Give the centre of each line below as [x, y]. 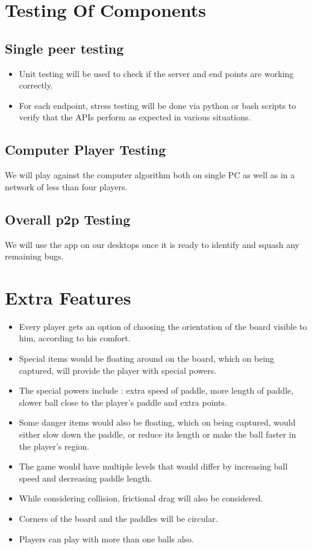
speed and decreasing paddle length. [86, 478]
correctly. [36, 85]
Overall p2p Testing [68, 219]
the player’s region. [54, 446]
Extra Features [68, 297]
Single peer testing [64, 48]
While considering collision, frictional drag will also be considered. [141, 498]
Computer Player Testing [86, 150]
